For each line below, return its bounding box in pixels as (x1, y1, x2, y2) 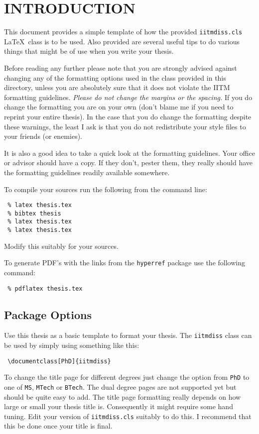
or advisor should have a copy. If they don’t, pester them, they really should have (4, 157, 253, 168)
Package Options (4, 307, 92, 322)
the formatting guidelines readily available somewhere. (4, 167, 170, 177)
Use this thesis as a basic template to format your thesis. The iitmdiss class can (4, 330, 252, 340)
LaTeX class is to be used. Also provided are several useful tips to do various (4, 36, 240, 46)
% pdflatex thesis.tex (7, 285, 83, 292)
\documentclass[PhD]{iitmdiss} (7, 357, 111, 365)
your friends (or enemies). (4, 131, 82, 141)
